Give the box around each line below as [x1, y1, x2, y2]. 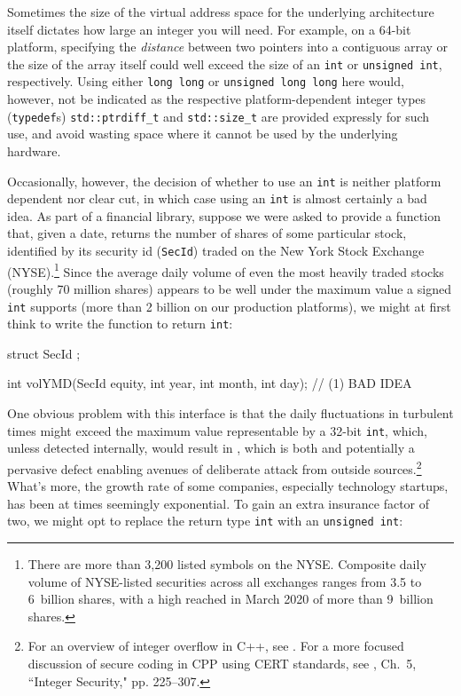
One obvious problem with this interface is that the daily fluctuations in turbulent [7, 404, 454, 423]
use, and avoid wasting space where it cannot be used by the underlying [7, 124, 398, 143]
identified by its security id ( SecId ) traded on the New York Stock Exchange [7, 241, 425, 260]
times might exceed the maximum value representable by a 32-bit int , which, [7, 421, 427, 439]
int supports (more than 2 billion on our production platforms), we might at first [7, 297, 451, 315]
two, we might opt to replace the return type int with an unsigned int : [7, 511, 403, 530]
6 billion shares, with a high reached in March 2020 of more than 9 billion [27, 589, 434, 608]
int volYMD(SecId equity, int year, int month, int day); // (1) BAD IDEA [7, 374, 412, 392]
